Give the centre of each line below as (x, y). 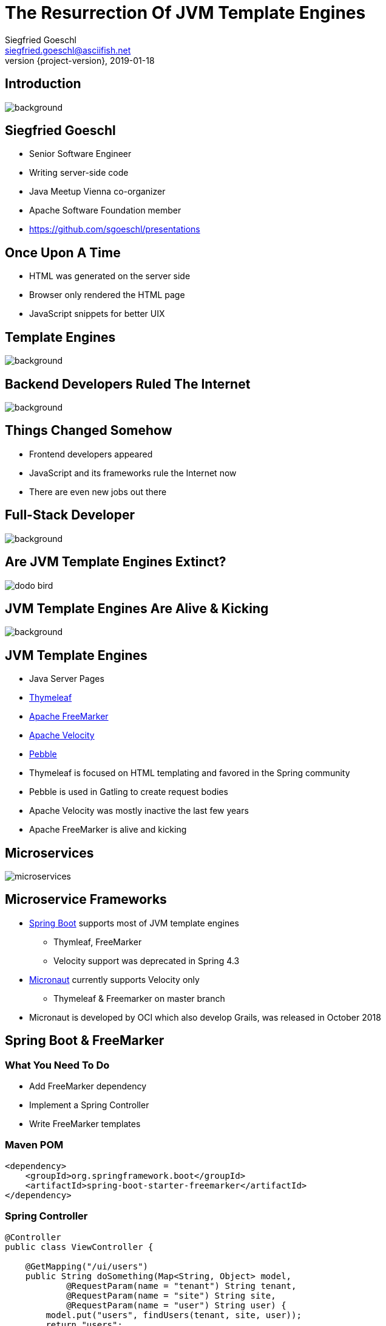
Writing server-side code (79, 173)
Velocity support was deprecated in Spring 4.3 (147, 960)
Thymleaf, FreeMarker (98, 942)
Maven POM (34, 1145)
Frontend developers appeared (91, 454)
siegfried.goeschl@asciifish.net (68, 50)
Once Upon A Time (63, 252)
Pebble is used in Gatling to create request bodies (129, 792)
